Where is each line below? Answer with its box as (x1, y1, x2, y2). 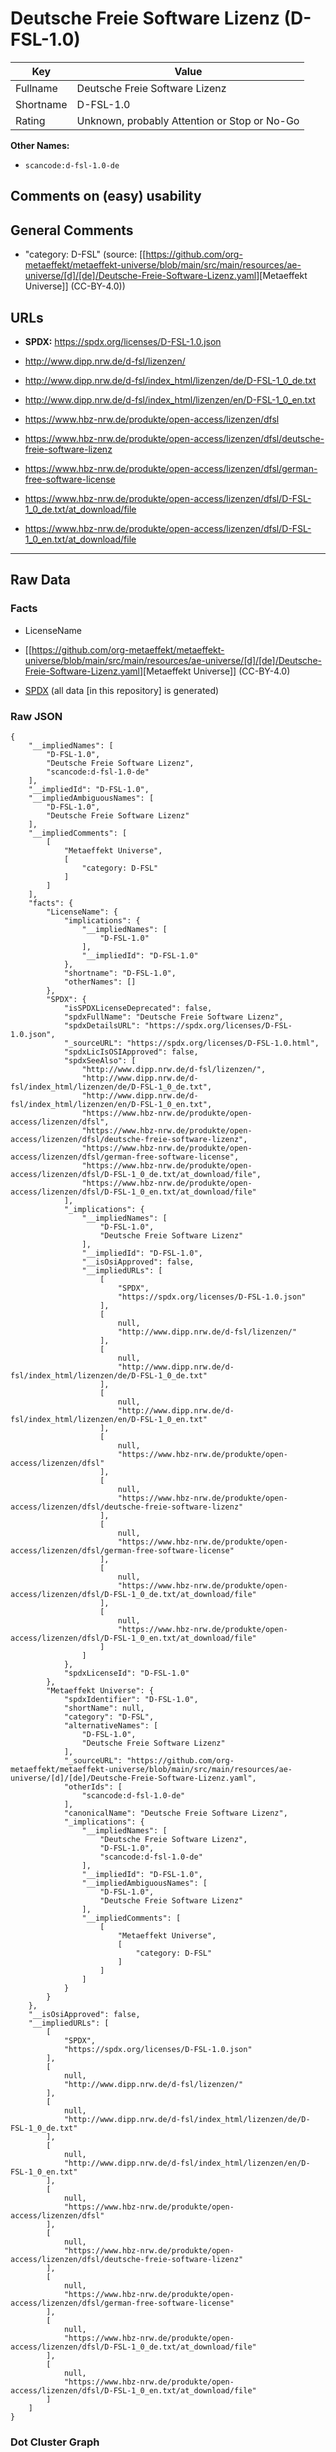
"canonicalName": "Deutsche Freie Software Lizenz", (63, 1808, 288, 1818)
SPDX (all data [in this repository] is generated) (24, 684, 220, 696)
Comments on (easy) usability (10, 188, 202, 205)
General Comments (10, 222, 134, 239)
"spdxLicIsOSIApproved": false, (63, 1047, 199, 1057)
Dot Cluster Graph (10, 2435, 100, 2449)
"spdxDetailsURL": (63, 1020, 141, 1031)
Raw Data (10, 572, 72, 589)
